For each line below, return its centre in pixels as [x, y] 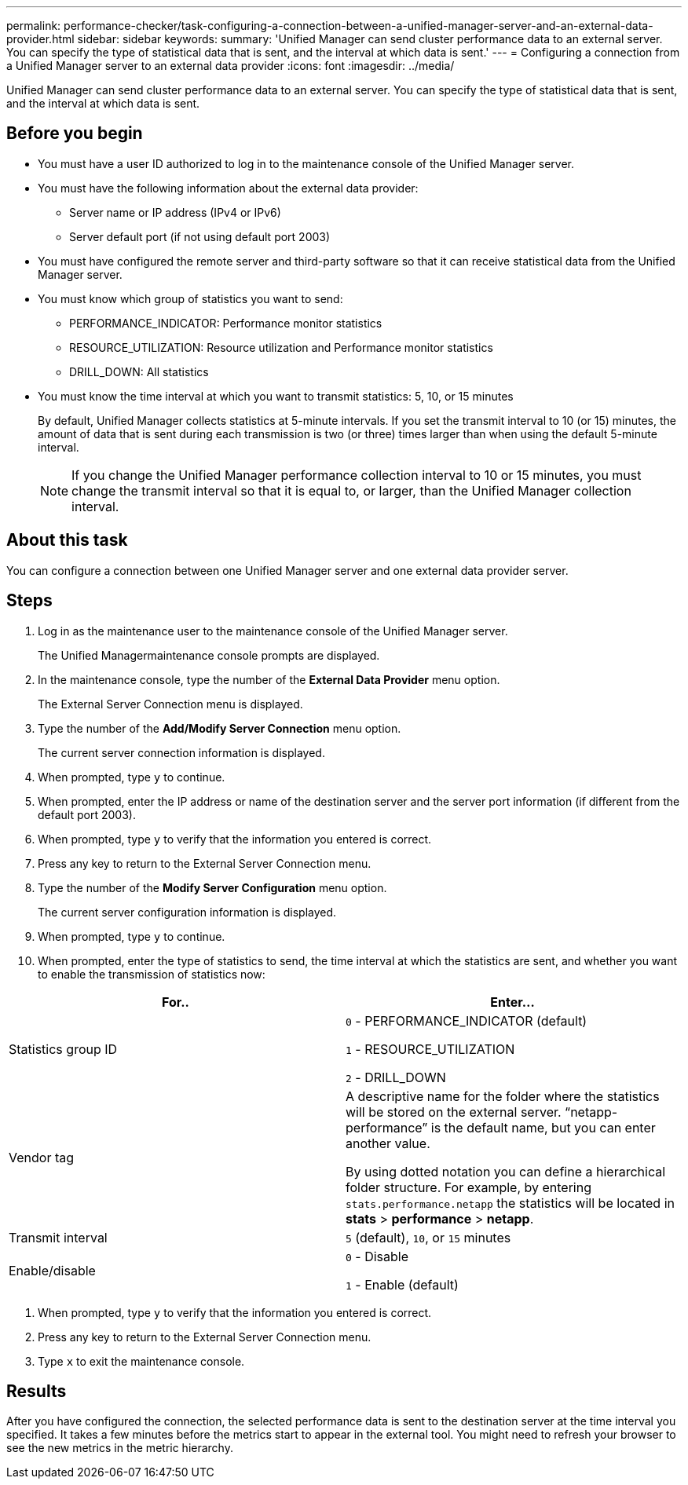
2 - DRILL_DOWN [396, 1077]
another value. [388, 1143]
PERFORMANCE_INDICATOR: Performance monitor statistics [226, 323]
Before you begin [75, 134]
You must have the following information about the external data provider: [228, 188]
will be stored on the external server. [454, 1112]
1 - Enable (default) [402, 1284]
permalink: [34, 26]
